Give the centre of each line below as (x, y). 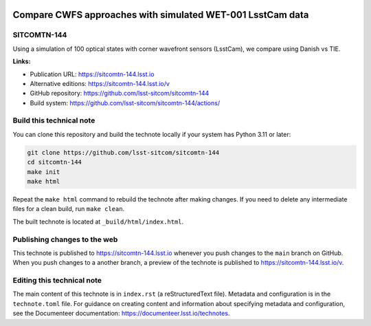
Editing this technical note (57, 281)
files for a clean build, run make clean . (69, 209)
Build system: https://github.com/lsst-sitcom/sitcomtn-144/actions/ (125, 102)
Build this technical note (54, 120)
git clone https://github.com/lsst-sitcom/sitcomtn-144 (123, 152)
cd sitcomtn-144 (55, 162)
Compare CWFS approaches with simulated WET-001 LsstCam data (161, 15)
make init (44, 172)
